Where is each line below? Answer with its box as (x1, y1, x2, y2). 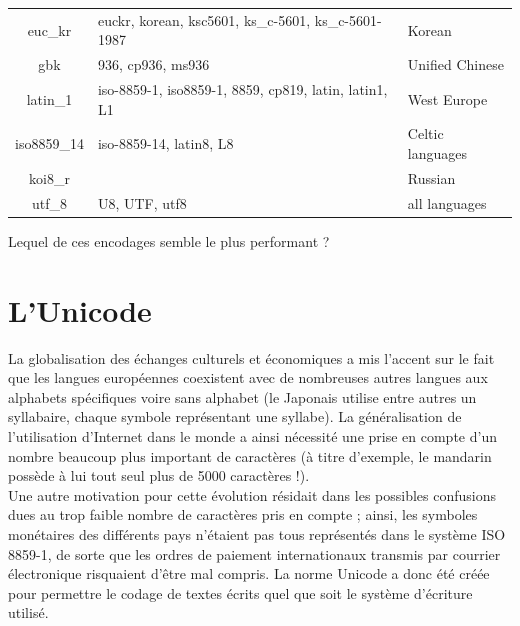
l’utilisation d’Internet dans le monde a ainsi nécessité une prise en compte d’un (8, 425, 497, 446)
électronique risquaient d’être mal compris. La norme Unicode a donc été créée (8, 563, 490, 584)
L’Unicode (8, 289, 152, 330)
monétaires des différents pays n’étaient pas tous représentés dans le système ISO (8, 523, 506, 544)
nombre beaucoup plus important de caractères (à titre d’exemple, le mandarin (8, 445, 492, 466)
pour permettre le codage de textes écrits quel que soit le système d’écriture (8, 582, 473, 603)
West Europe (407, 88, 488, 109)
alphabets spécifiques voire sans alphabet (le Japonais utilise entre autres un (8, 386, 477, 407)
